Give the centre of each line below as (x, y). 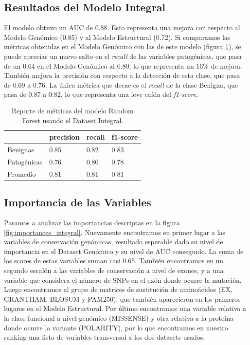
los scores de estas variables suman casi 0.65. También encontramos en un (114, 261)
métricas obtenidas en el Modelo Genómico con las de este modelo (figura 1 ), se (123, 46)
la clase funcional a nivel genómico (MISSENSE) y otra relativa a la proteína (119, 318)
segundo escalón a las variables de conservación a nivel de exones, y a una (114, 270)
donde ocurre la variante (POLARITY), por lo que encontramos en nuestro (116, 327)
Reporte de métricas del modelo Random (72, 110)
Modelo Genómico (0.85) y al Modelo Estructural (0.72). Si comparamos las (117, 37)
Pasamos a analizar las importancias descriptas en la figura (92, 222)
